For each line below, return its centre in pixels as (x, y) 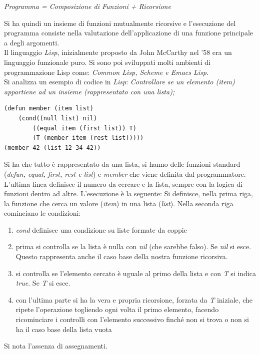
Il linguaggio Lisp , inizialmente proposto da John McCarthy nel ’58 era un (118, 52)
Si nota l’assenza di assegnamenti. (56, 346)
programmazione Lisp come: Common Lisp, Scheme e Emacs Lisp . (106, 72)
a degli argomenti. (32, 42)
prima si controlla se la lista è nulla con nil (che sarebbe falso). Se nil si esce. (133, 246)
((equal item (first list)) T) (84, 128)
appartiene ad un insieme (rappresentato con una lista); (89, 91)
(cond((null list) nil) (58, 118)
